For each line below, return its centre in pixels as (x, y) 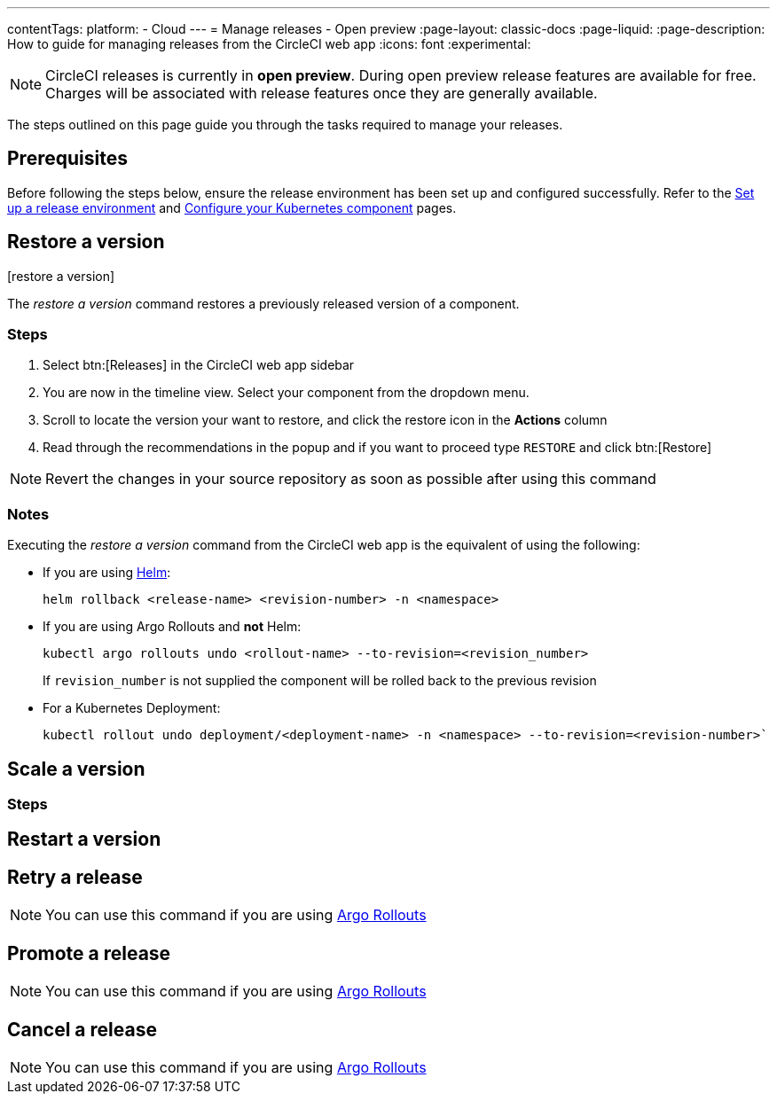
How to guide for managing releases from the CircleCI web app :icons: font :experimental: (269, 44)
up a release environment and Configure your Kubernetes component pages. (232, 207)
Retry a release (75, 877)
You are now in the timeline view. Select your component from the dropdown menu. (286, 393)
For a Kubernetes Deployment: (132, 708)
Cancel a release (82, 1029)
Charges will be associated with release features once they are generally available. (322, 93)
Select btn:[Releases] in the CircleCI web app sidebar (199, 365)
